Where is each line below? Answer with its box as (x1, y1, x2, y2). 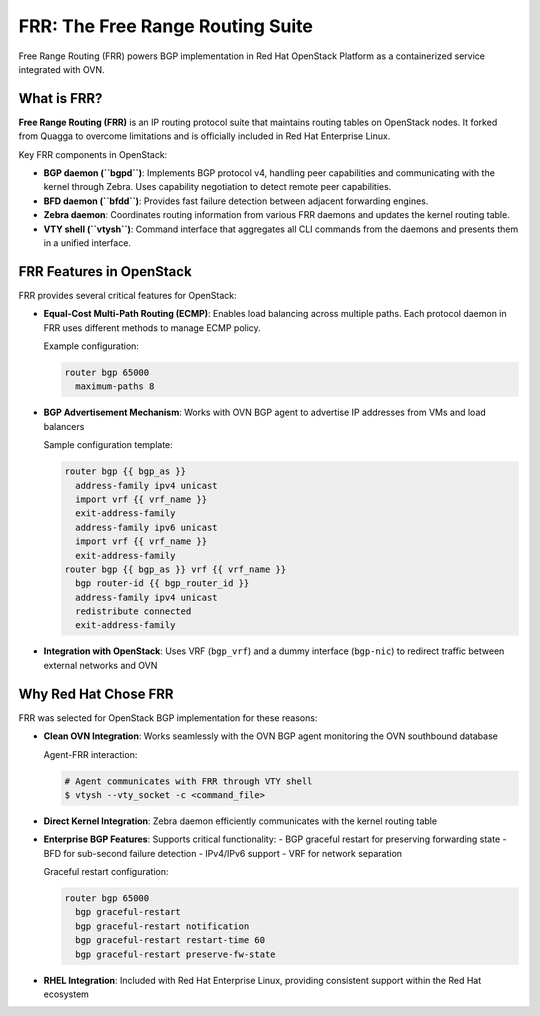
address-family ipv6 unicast (75, 521, 219, 533)
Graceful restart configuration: (43, 866, 169, 878)
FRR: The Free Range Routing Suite (18, 15, 314, 37)
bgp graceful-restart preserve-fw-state (75, 948, 276, 960)
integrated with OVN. (18, 63, 105, 75)
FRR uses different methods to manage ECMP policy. (43, 321, 262, 334)
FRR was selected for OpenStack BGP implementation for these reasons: (18, 711, 318, 724)
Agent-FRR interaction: (43, 748, 138, 760)
